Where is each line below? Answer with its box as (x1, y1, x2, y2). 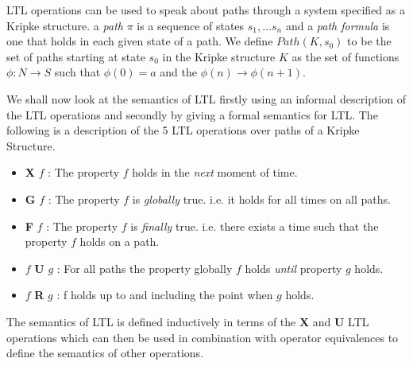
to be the (347, 33, 392, 49)
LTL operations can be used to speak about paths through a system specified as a (6, 2, 405, 18)
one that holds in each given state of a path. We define (6, 33, 273, 49)
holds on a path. (79, 233, 160, 250)
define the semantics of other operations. (6, 345, 204, 361)
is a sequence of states (137, 17, 245, 33)
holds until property (245, 259, 342, 276)
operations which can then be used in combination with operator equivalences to (6, 329, 399, 345)
